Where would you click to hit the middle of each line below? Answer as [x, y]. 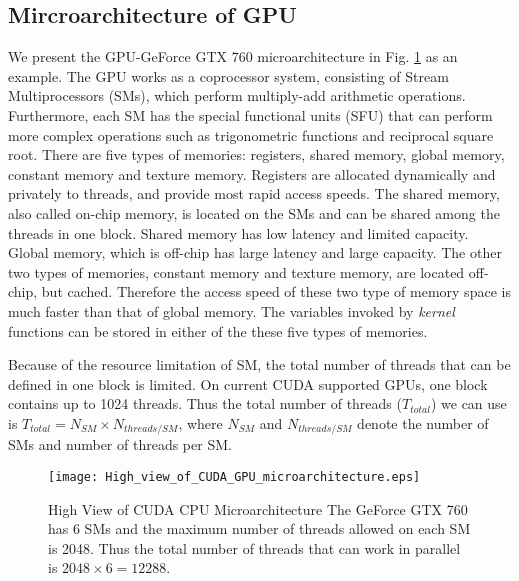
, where [200, 422]
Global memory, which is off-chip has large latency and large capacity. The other [255, 252]
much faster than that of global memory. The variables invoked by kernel [231, 310]
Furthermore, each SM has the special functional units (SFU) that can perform [250, 114]
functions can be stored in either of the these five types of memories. [218, 330]
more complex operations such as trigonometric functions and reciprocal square [251, 134]
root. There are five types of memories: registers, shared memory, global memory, [256, 154]
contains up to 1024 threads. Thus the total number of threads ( [205, 403]
